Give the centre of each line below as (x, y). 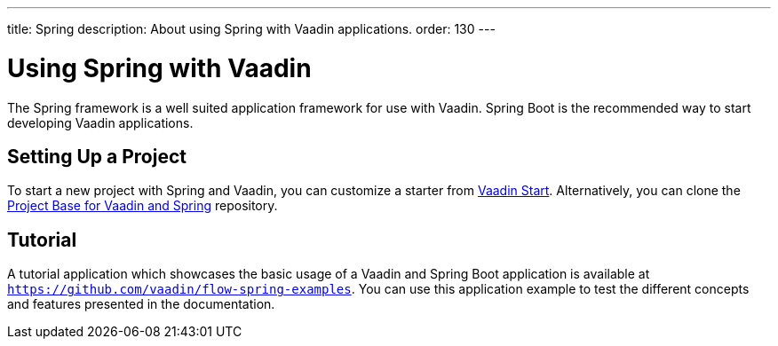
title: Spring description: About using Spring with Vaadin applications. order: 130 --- (251, 29)
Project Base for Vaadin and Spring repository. (143, 206)
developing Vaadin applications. (100, 122)
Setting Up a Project (97, 156)
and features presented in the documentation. (141, 304)
